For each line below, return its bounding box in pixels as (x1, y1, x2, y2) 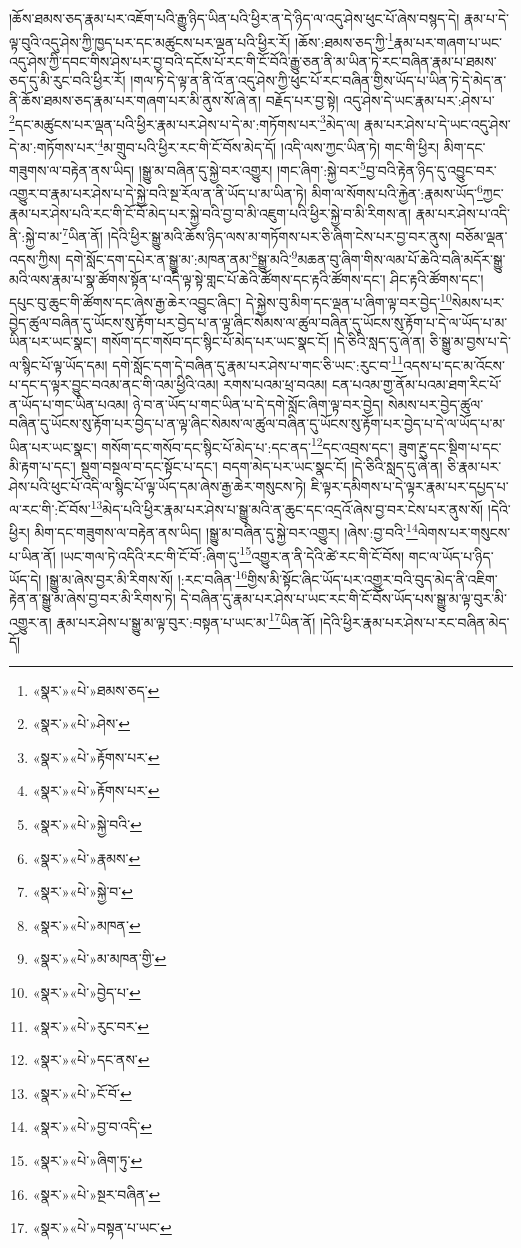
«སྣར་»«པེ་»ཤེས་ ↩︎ (32, 713, 130, 734)
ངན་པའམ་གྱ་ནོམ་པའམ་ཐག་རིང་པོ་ (332, 374, 502, 394)
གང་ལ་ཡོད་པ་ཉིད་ (408, 545, 494, 566)
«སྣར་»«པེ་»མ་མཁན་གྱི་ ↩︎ (32, 948, 167, 969)
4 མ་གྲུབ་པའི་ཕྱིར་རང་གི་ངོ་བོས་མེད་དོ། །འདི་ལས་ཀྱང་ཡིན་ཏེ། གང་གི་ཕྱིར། (97, 133, 440, 157)
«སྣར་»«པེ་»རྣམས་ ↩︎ (32, 847, 141, 868)
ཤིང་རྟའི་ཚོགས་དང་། (390, 268, 484, 289)
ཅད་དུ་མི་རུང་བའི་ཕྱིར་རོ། (9, 70, 126, 91)
